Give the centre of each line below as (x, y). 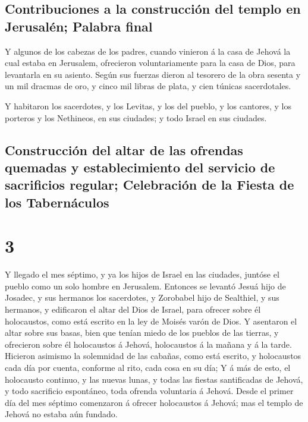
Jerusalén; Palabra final (79, 26)
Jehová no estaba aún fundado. (61, 414)
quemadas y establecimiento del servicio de (140, 167)
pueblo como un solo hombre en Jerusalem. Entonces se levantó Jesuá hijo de (145, 286)
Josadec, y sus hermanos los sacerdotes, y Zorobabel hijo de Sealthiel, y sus (142, 297)
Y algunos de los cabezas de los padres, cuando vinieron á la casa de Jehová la (148, 51)
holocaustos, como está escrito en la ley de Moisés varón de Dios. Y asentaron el (151, 321)
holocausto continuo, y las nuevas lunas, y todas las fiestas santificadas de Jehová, (154, 379)
